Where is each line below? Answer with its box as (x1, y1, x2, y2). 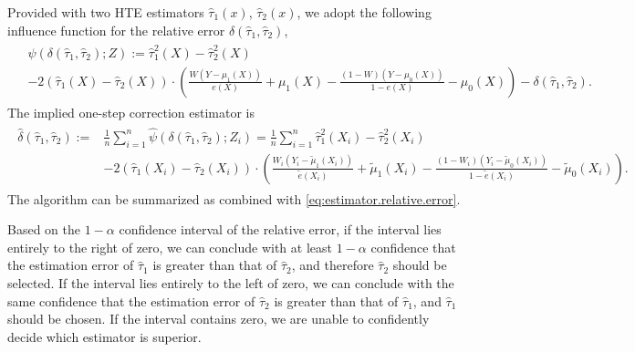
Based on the (7, 220, 80, 239)
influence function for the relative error (7, 20, 225, 39)
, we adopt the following (297, 3, 432, 21)
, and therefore (291, 255, 374, 274)
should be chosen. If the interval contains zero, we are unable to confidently (7, 309, 430, 328)
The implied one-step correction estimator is (7, 103, 255, 121)
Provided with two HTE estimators (7, 3, 204, 21)
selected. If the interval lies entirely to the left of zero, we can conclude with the (7, 274, 454, 293)
